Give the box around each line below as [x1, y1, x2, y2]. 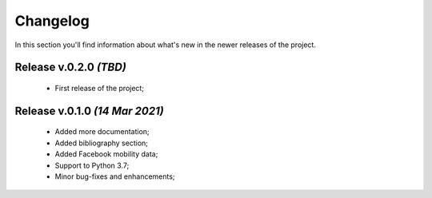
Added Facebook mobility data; [54, 149, 158, 159]
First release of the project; [54, 83, 144, 93]
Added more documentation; [54, 127, 150, 137]
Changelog [14, 12, 90, 30]
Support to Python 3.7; [54, 160, 130, 170]
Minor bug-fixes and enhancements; [54, 172, 175, 181]
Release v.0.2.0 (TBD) [14, 61, 127, 74]
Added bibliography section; [54, 138, 148, 148]
